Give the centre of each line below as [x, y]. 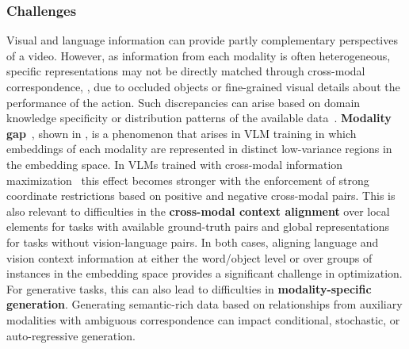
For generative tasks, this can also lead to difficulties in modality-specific [189, 288]
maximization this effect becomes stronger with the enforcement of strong [188, 180]
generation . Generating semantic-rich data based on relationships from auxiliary [204, 304]
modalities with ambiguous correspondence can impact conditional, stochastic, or [203, 319]
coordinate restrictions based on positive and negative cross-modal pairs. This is [201, 196]
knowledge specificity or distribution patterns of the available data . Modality [199, 118]
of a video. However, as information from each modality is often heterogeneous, [199, 55]
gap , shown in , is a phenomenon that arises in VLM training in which [182, 133]
